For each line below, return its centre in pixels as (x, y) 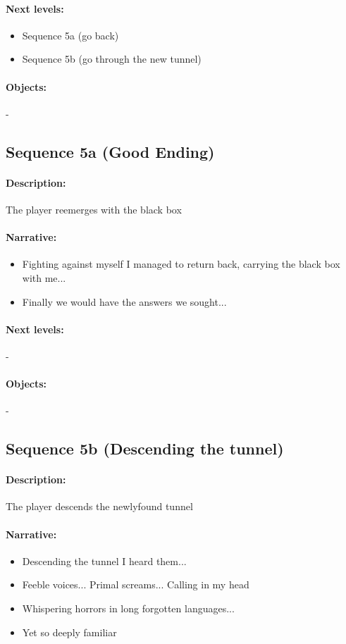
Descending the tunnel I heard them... (104, 561)
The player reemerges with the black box (94, 209)
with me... (44, 277)
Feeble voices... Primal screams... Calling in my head (136, 584)
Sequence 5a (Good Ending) (110, 151)
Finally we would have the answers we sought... (124, 301)
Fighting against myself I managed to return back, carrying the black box (181, 264)
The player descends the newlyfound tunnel (99, 506)
